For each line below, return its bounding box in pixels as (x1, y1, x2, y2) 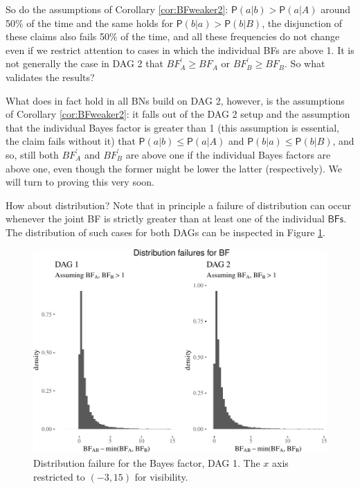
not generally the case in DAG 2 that (6, 56, 163, 71)
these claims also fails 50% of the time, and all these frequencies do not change (6, 29, 340, 44)
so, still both (6, 147, 59, 161)
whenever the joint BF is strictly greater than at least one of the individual (6, 211, 325, 226)
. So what (285, 56, 325, 71)
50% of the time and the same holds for (6, 15, 174, 30)
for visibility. (134, 469, 188, 483)
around (321, 2, 351, 16)
